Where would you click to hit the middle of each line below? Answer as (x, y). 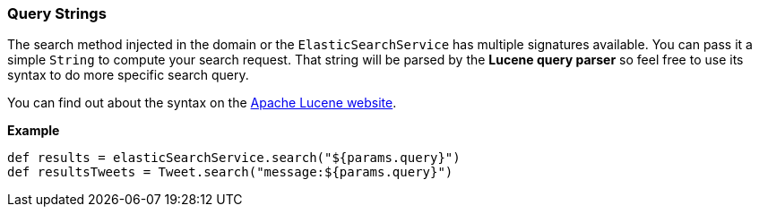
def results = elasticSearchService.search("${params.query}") (234, 158)
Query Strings (57, 13)
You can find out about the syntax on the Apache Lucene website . (202, 103)
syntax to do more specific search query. (128, 75)
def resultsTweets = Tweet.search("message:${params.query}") (230, 172)
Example (34, 131)
